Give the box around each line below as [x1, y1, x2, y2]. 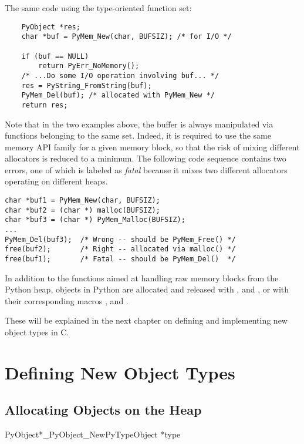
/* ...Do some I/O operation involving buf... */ [21, 71, 219, 80]
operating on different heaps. [5, 175, 108, 187]
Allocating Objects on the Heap [5, 401, 202, 419]
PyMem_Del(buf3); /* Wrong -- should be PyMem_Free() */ [5, 235, 236, 244]
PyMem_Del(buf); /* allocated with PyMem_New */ [21, 91, 215, 100]
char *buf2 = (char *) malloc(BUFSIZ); [5, 206, 160, 214]
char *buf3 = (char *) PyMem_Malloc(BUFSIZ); [5, 216, 185, 224]
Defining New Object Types [5, 360, 235, 384]
